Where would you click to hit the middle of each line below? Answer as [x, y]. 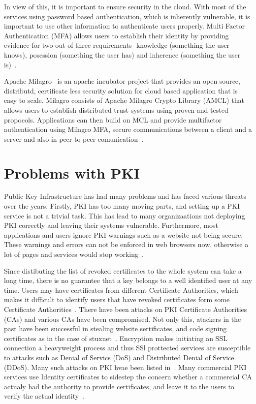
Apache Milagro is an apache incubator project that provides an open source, [122, 81]
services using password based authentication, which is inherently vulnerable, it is [127, 16]
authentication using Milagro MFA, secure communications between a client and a [128, 129]
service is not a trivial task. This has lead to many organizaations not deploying [125, 215]
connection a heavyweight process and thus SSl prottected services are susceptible [127, 348]
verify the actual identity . [44, 396]
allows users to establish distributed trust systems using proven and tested [116, 109]
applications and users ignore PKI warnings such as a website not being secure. [124, 234]
